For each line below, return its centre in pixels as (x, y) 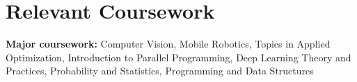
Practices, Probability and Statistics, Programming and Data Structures (160, 71)
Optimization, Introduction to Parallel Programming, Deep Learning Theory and (178, 57)
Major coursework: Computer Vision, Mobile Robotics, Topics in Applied (168, 44)
